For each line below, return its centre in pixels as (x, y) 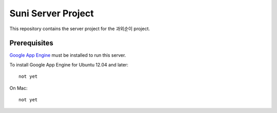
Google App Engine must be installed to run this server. (68, 55)
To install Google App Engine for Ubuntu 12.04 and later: (69, 64)
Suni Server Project (52, 13)
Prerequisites (31, 43)
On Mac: (18, 88)
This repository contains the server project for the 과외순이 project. (80, 29)
